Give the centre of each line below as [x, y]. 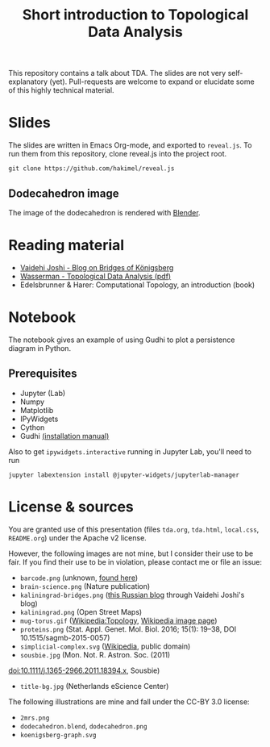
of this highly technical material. [61, 90]
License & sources [71, 507]
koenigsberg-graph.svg [58, 735]
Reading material [66, 246]
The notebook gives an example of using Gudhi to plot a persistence [122, 340]
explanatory [28, 81]
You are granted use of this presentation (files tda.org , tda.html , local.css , [134, 529]
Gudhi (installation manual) [64, 436]
